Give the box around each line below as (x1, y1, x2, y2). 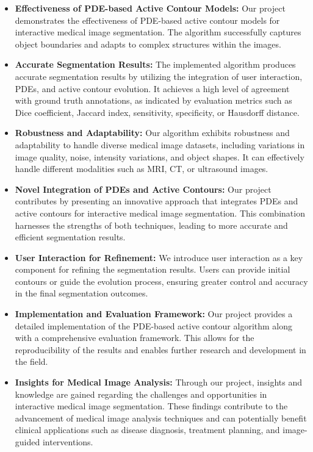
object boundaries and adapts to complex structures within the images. (15, 37, 281, 50)
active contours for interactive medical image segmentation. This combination (15, 206, 305, 219)
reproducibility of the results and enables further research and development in (15, 343, 306, 356)
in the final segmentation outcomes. (15, 287, 148, 300)
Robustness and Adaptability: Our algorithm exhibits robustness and (15, 126, 290, 139)
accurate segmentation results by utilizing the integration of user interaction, (15, 70, 303, 82)
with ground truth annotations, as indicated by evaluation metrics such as (15, 94, 292, 107)
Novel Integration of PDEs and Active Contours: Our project (15, 182, 272, 195)
